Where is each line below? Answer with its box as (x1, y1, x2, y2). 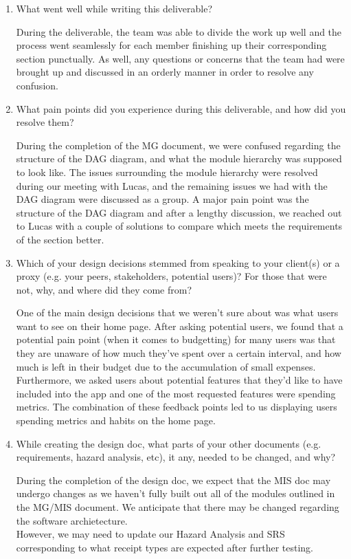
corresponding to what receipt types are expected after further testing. (16, 540, 313, 554)
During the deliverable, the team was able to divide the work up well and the (16, 24, 342, 39)
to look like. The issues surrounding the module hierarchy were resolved (16, 164, 318, 179)
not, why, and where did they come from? (16, 282, 192, 296)
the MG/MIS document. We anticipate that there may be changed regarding (16, 500, 339, 514)
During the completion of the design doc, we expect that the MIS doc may (16, 472, 331, 487)
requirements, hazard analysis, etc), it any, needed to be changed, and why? (16, 450, 336, 464)
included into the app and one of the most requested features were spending (16, 386, 336, 400)
